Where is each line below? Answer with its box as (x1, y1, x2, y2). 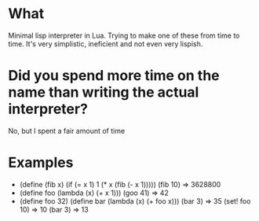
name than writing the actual (8, 83, 199, 101)
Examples (8, 154, 74, 171)
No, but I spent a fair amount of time (8, 126, 126, 135)
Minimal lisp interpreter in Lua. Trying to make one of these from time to (8, 31, 240, 40)
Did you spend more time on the (8, 67, 220, 85)
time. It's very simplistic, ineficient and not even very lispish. (8, 39, 203, 48)
